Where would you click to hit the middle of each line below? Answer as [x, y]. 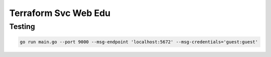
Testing [22, 26]
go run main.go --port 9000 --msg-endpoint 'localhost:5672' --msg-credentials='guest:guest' [139, 42]
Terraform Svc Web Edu [60, 13]
